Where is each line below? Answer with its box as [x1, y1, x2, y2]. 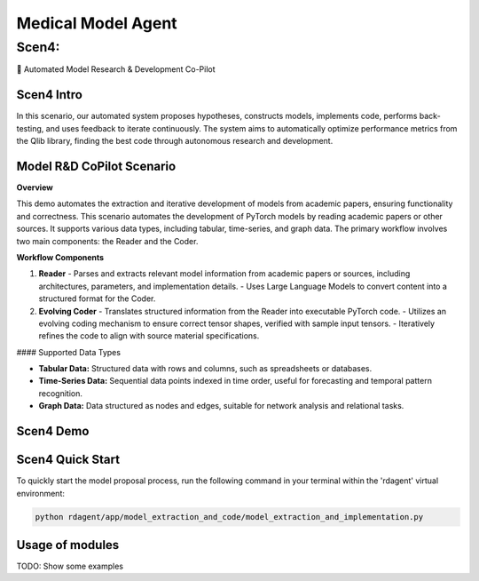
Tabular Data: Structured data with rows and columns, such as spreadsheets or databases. [38, 363, 373, 374]
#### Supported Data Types [16, 346, 122, 357]
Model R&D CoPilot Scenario [16, 158, 177, 173]
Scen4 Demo [16, 424, 90, 439]
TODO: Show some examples [16, 561, 124, 572]
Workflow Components [16, 251, 105, 262]
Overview [16, 182, 53, 193]
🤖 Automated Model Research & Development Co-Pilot [16, 64, 216, 75]
